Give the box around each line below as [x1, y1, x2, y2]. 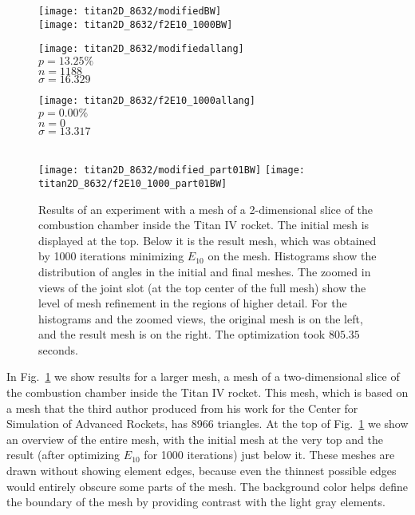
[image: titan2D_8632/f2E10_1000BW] [38, 18, 233, 30]
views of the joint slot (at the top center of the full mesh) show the [38, 279, 366, 295]
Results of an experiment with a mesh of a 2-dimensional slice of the [38, 200, 373, 217]
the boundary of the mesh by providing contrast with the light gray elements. [6, 493, 385, 510]
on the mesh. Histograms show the [207, 248, 377, 264]
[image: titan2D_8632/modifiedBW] [38, 6, 222, 17]
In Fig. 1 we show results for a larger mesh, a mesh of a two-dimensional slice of [6, 368, 400, 385]
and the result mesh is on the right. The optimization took [38, 326, 326, 343]
